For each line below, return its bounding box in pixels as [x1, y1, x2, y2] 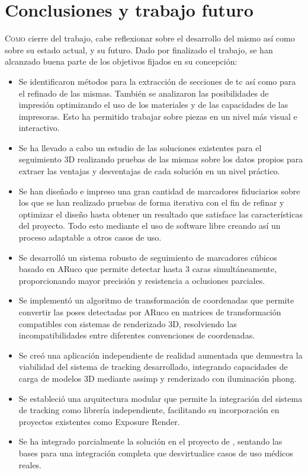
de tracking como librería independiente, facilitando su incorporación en [18, 404, 280, 416]
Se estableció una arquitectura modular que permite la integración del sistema [18, 392, 303, 404]
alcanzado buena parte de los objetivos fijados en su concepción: [5, 55, 238, 68]
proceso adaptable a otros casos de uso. [18, 231, 162, 244]
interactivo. [18, 122, 60, 134]
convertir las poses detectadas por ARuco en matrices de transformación [18, 306, 281, 318]
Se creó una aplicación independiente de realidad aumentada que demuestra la [18, 349, 303, 361]
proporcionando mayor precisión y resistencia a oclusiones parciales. [18, 274, 265, 286]
